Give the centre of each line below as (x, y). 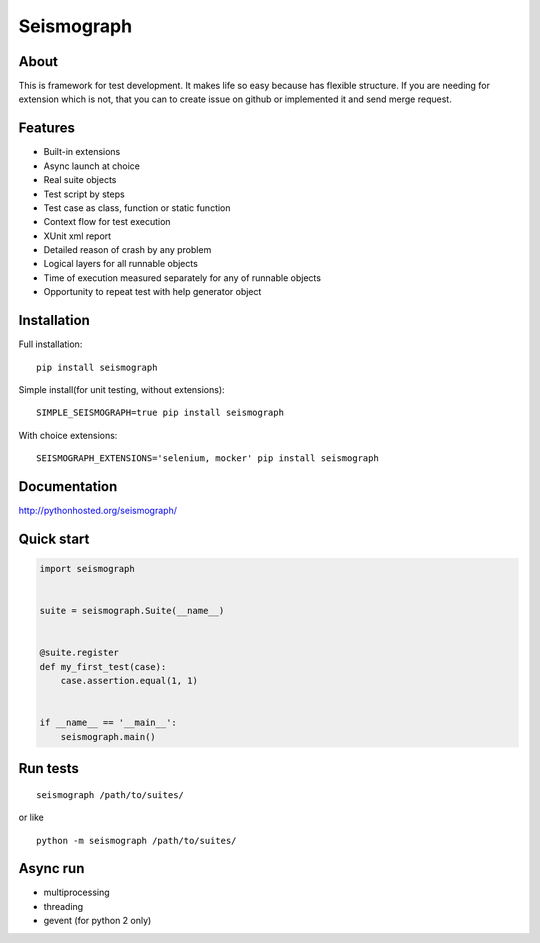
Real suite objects (80, 180)
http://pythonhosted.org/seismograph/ (97, 511)
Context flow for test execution (107, 222)
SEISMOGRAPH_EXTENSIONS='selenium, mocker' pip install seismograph (207, 458)
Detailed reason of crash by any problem (127, 250)
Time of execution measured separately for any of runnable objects (182, 277)
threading (63, 906)
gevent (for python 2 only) (97, 921)
